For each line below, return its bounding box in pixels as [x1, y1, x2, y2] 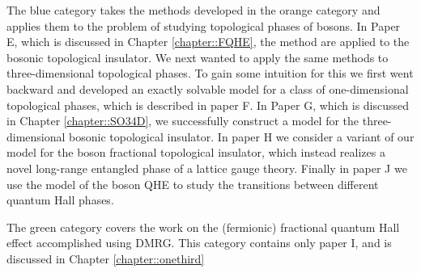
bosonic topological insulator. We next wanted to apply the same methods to [6, 48, 389, 65]
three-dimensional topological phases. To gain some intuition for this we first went [6, 65, 414, 82]
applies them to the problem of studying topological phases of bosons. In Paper [6, 17, 401, 34]
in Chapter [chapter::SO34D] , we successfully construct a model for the [6, 112, 359, 129]
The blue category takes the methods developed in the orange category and [6, 2, 381, 18]
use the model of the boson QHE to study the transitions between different [6, 175, 379, 192]
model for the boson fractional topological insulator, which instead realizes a [6, 144, 385, 161]
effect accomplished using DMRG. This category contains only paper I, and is [6, 234, 392, 251]
